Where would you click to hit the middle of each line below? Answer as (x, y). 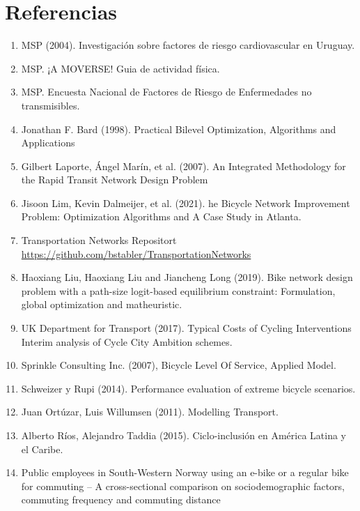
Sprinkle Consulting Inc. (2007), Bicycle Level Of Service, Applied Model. (179, 365)
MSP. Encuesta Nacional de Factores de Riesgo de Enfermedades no (166, 92)
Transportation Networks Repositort (99, 240)
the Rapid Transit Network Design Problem (115, 180)
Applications (48, 143)
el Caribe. (42, 449)
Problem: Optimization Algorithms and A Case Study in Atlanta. (161, 216)
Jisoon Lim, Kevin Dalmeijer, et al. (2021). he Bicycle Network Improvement (186, 203)
